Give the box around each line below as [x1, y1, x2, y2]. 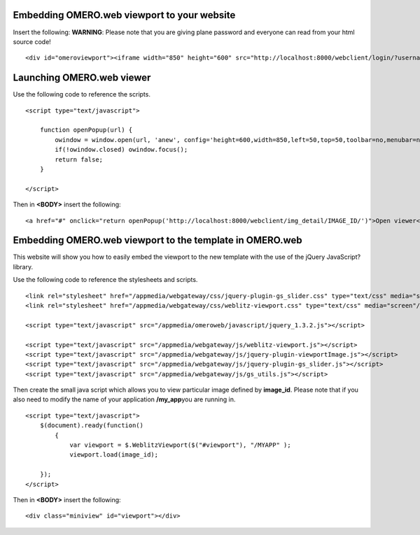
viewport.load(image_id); [69, 451, 159, 459]
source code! [13, 37, 52, 45]
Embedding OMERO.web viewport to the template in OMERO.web [13, 234, 302, 246]
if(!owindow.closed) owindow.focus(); [55, 145, 188, 154]
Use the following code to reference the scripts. [13, 90, 150, 99]
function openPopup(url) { [39, 126, 133, 134]
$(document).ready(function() [39, 422, 143, 429]
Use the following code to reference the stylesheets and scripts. [13, 276, 198, 284]
